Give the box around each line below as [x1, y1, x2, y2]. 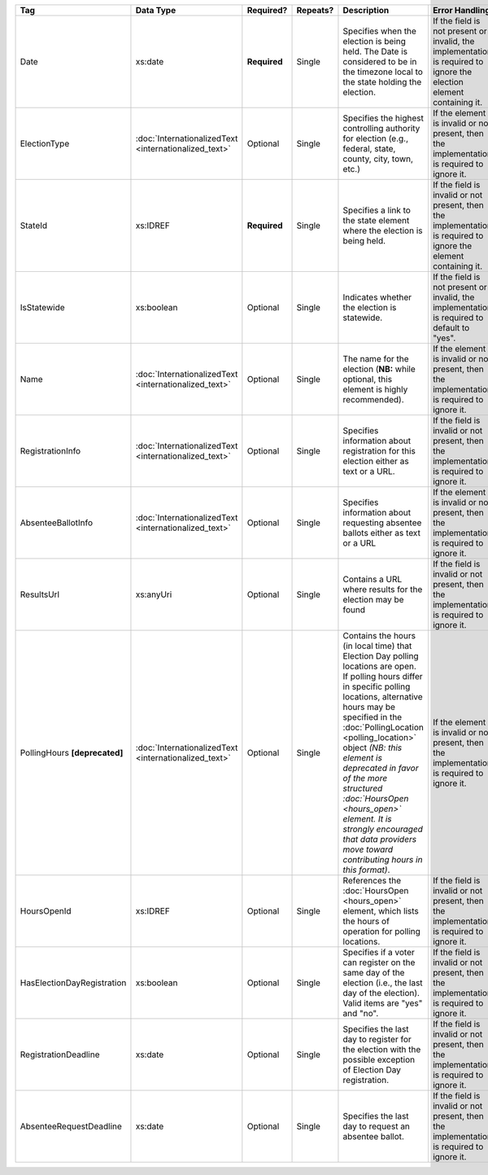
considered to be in [342, 56, 417, 67]
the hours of [342, 916, 390, 927]
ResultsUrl [20, 589, 60, 600]
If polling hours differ [342, 671, 423, 682]
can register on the [342, 957, 416, 968]
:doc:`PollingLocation [342, 721, 425, 733]
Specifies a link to [342, 204, 411, 216]
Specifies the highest [342, 112, 425, 124]
